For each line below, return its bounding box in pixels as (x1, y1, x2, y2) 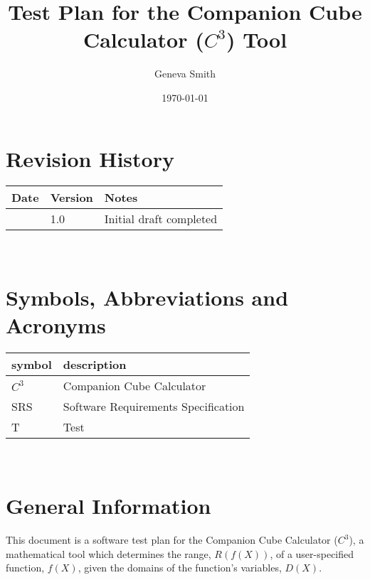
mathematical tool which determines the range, (6, 546, 211, 561)
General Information (6, 491, 211, 520)
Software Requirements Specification (63, 398, 245, 415)
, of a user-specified (270, 546, 354, 561)
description (63, 356, 127, 373)
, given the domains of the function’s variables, (78, 560, 282, 575)
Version (50, 189, 93, 206)
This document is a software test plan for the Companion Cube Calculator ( (6, 532, 338, 547)
